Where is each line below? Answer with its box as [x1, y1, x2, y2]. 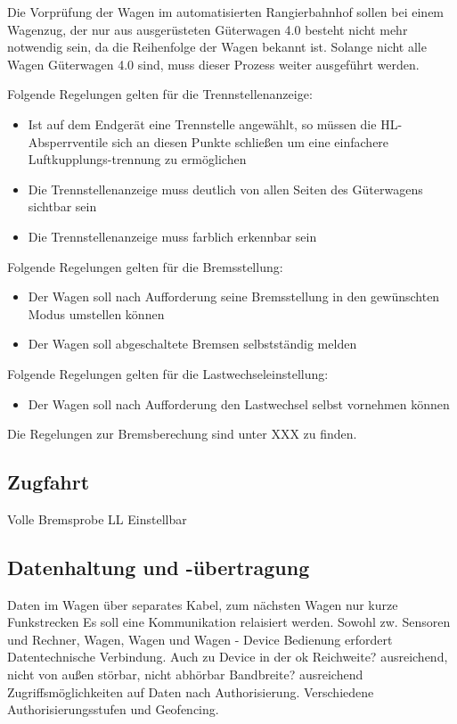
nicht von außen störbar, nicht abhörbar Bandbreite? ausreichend [7, 665, 363, 684]
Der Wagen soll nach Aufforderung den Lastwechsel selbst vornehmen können [28, 394, 450, 413]
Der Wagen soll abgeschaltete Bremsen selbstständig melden [28, 334, 357, 353]
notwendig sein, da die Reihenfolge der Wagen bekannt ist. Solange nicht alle [7, 37, 427, 56]
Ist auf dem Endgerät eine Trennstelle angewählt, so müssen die [28, 114, 377, 133]
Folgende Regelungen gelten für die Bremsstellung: [7, 257, 283, 276]
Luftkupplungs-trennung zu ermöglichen [28, 150, 247, 169]
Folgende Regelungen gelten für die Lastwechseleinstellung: [7, 364, 329, 383]
